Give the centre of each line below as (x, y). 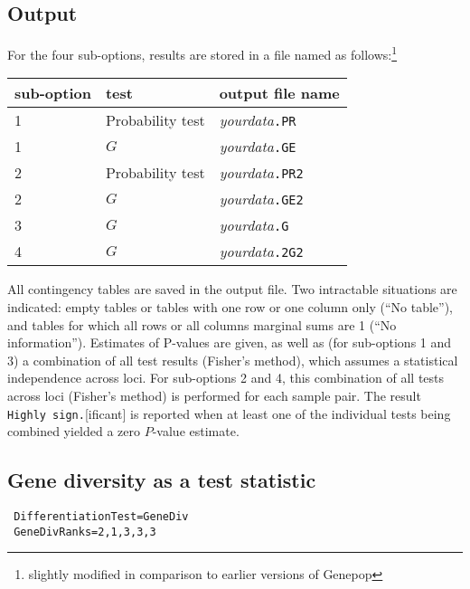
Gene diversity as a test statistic (162, 480)
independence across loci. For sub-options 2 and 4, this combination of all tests (226, 378)
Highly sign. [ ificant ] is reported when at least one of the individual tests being (229, 413)
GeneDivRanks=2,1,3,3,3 (85, 532)
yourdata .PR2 (261, 173)
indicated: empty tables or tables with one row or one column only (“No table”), (230, 307)
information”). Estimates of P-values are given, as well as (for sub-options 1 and (230, 342)
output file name (279, 93)
